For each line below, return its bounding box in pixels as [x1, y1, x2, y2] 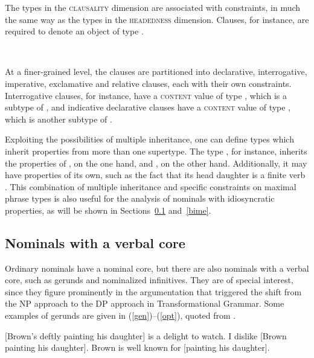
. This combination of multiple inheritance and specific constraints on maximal [5, 180, 296, 193]
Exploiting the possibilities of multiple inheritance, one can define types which [5, 133, 294, 145]
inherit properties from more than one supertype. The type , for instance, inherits [5, 144, 307, 157]
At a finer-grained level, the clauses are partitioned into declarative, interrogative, [5, 65, 307, 78]
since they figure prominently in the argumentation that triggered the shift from [5, 285, 302, 298]
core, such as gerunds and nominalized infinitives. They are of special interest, [5, 273, 293, 286]
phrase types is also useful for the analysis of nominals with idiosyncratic [5, 192, 275, 205]
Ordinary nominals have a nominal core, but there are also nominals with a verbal [5, 261, 309, 274]
